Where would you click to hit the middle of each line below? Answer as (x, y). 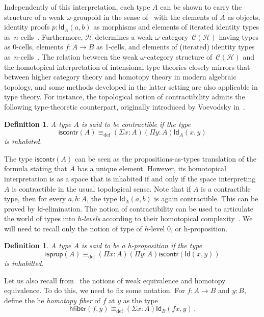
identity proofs (27, 27)
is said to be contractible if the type (136, 124)
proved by (20, 208)
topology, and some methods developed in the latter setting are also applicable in (131, 86)
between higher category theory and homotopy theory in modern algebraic (120, 77)
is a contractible (226, 188)
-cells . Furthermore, (50, 36)
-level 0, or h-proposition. (188, 228)
